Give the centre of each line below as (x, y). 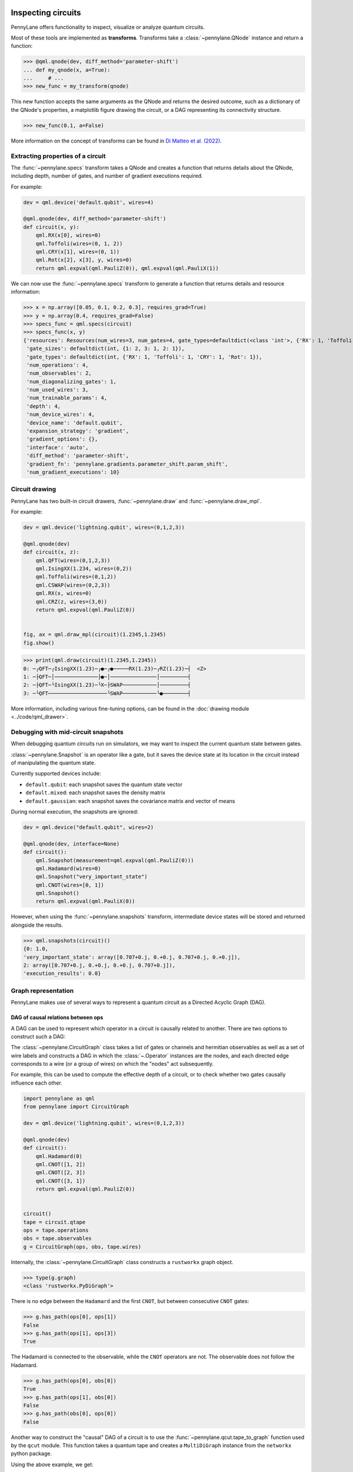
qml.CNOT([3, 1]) (61, 1181)
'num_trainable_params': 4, (67, 398)
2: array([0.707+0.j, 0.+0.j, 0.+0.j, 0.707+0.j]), (99, 965)
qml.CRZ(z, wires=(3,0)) (71, 601)
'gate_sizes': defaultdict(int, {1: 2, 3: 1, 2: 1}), (106, 349)
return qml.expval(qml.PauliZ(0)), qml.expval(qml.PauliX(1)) (127, 268)
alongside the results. (37, 925)
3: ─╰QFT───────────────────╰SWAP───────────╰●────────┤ (107, 693)
